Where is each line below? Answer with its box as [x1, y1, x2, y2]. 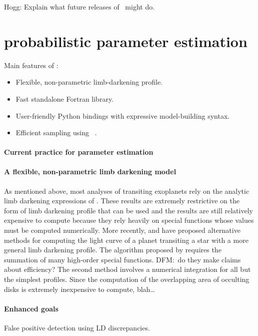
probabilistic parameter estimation [4, 31, 247, 51]
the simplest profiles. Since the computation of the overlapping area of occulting [4, 274, 249, 284]
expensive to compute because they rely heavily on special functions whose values [4, 215, 254, 225]
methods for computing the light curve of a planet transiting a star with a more [4, 234, 248, 245]
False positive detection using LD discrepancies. [4, 322, 150, 332]
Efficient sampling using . [15, 127, 97, 138]
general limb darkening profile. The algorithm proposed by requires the [4, 244, 221, 255]
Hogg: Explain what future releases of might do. [4, 2, 155, 12]
